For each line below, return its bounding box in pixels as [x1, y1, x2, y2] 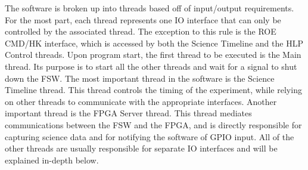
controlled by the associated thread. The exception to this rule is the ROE [5, 25, 276, 38]
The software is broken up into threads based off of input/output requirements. [5, 2, 294, 14]
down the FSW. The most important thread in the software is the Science [5, 72, 275, 84]
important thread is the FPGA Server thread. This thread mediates [5, 107, 252, 119]
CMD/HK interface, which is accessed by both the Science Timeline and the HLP [5, 36, 303, 49]
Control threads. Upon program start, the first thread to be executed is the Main [5, 48, 301, 61]
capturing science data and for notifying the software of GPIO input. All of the [5, 130, 294, 143]
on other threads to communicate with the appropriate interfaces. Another [5, 95, 277, 107]
